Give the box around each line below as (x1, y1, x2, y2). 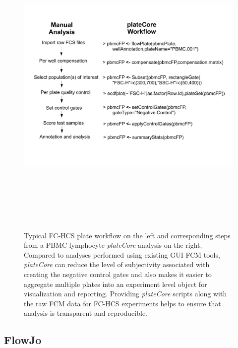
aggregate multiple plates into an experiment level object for (24, 278, 207, 289)
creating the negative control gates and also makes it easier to (24, 269, 212, 279)
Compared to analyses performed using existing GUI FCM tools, (24, 249, 220, 260)
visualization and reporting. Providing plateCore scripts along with (24, 288, 227, 299)
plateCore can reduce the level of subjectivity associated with (24, 259, 210, 270)
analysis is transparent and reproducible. (24, 308, 148, 318)
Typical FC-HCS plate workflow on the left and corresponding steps (24, 230, 231, 240)
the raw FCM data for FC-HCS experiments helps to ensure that (24, 298, 221, 308)
